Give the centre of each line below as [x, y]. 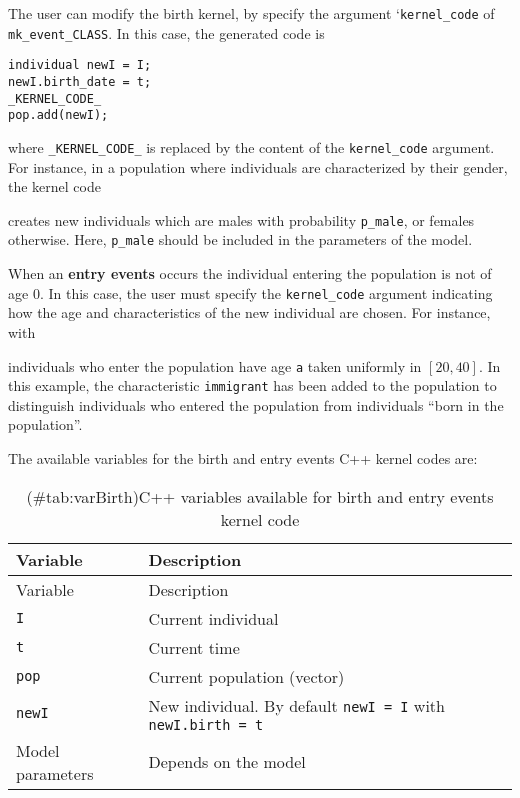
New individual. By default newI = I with [296, 705]
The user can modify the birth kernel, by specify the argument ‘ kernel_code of [251, 13]
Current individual [213, 618]
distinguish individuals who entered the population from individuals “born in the [256, 404]
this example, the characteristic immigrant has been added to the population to [252, 385]
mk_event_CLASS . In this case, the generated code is [166, 32]
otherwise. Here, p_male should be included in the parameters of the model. [240, 239]
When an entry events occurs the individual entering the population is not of [250, 273]
